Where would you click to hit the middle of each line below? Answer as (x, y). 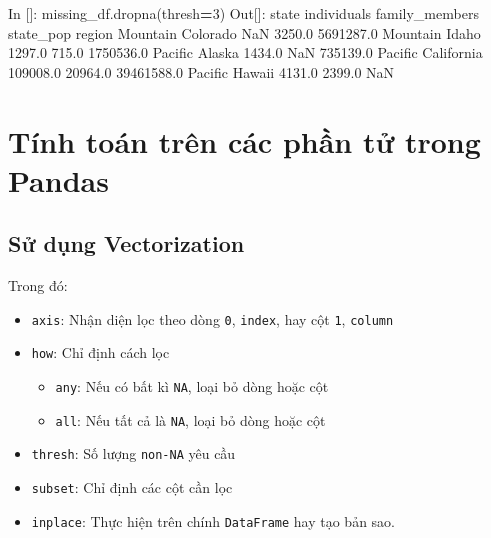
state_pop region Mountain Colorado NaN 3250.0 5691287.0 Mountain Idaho (244, 32)
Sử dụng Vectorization (126, 243)
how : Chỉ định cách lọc (100, 352)
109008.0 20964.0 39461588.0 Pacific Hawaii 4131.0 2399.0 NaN (201, 71)
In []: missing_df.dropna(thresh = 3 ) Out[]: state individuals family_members (243, 13)
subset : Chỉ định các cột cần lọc (132, 487)
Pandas (58, 179)
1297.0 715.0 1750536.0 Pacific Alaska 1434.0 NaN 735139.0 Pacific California (245, 52)
